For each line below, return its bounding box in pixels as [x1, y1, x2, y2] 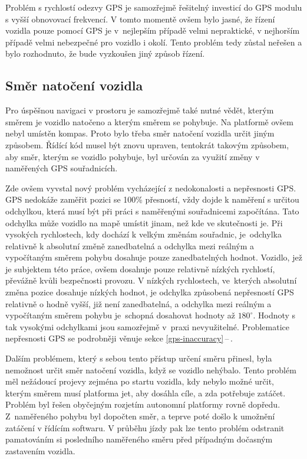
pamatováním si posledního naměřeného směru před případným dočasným [5, 433, 273, 445]
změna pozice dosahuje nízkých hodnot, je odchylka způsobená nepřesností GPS [5, 286, 294, 298]
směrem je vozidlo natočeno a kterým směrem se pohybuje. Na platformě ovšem [5, 115, 293, 128]
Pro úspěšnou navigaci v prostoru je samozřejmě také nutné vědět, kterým [5, 104, 274, 116]
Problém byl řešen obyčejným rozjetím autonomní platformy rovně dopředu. [5, 398, 280, 411]
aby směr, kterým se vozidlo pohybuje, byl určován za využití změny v [5, 150, 260, 162]
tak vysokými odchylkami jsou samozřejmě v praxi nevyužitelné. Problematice [5, 320, 289, 333]
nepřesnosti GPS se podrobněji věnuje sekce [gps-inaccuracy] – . [5, 332, 233, 344]
